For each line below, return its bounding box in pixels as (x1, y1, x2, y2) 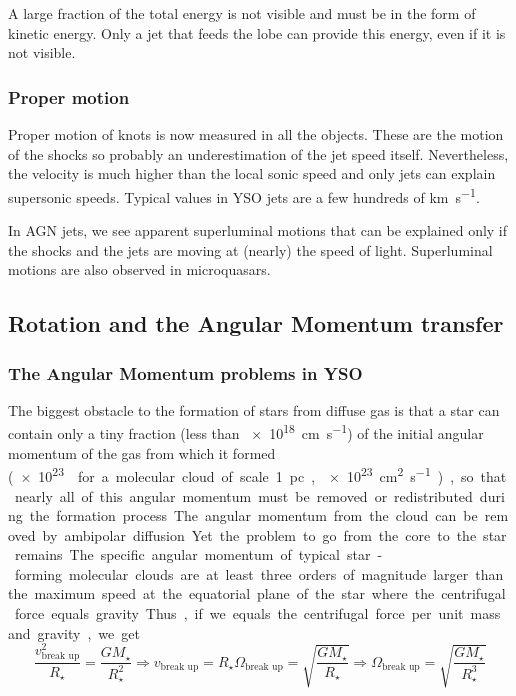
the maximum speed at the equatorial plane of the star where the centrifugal (8, 583, 506, 604)
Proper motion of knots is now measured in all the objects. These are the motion (8, 124, 504, 144)
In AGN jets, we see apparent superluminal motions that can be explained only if (8, 220, 508, 241)
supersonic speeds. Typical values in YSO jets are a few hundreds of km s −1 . (8, 183, 480, 207)
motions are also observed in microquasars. (8, 259, 271, 280)
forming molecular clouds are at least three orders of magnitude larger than (14, 563, 504, 584)
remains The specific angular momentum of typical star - (14, 544, 383, 565)
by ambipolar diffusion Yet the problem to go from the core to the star (42, 524, 507, 545)
